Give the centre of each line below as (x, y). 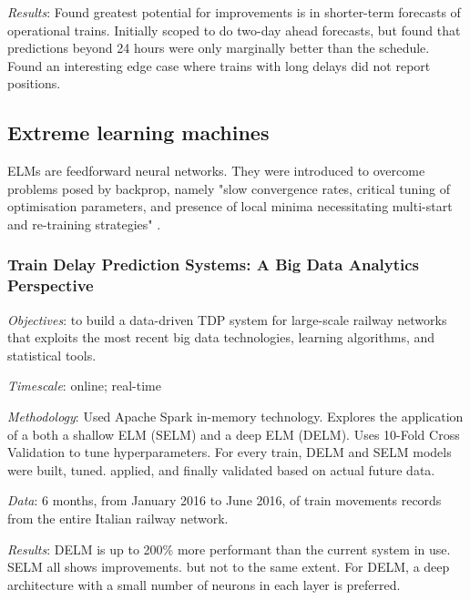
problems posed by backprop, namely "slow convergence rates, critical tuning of (229, 188)
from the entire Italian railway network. (118, 519)
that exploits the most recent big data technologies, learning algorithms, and (221, 337)
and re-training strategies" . (84, 224)
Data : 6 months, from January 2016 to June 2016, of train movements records (225, 500)
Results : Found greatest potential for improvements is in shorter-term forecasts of (234, 12)
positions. (34, 83)
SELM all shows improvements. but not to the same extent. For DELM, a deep (229, 567)
